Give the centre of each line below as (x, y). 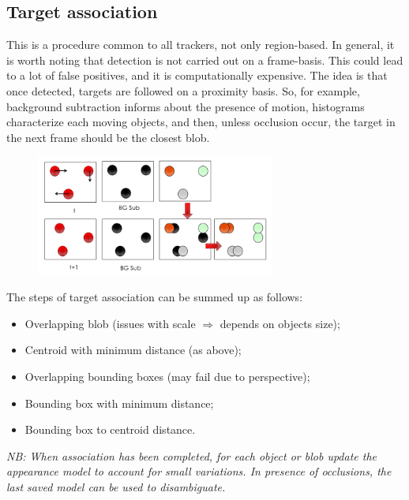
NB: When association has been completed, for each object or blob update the (191, 455)
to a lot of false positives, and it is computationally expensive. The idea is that (197, 75)
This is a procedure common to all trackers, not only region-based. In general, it (201, 45)
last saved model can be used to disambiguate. (116, 486)
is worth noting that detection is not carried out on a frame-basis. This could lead (205, 60)
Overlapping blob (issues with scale (110, 323)
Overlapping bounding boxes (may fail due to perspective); (167, 377)
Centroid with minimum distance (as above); (133, 350)
